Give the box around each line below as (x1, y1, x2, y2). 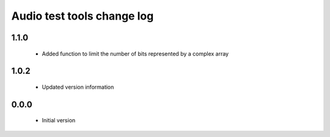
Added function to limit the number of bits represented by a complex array (42, 50, 229, 57)
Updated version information (42, 83, 114, 91)
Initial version (42, 117, 76, 124)
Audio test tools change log (11, 9, 154, 23)
